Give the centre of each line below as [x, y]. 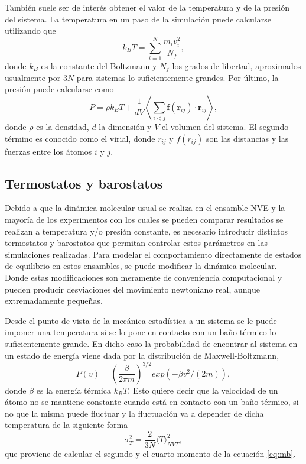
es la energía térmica [74, 390]
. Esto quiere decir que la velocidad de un [203, 390]
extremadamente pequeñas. [54, 301]
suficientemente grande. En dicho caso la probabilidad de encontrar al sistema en [151, 343]
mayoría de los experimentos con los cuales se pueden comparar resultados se [144, 219]
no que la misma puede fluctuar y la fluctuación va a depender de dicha [134, 413]
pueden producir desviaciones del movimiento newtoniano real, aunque [132, 289]
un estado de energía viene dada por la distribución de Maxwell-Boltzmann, [142, 355]
